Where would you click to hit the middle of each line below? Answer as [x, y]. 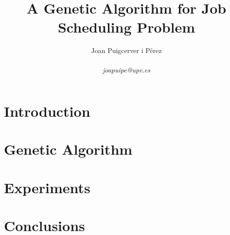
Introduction [47, 111]
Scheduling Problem [126, 27]
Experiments [47, 187]
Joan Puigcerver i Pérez [126, 50]
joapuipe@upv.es [126, 69]
